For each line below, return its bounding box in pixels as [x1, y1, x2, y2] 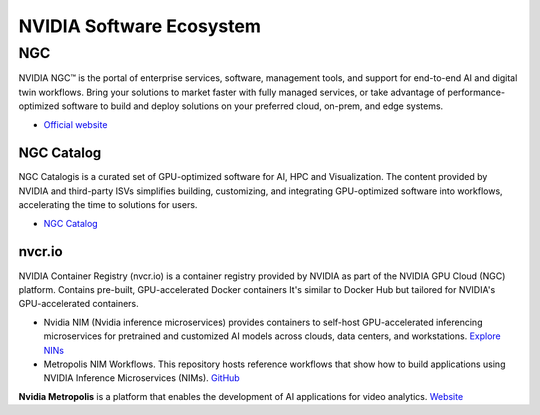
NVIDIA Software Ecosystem [18, 15, 262, 37]
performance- [447, 86, 505, 98]
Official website [43, 118, 108, 130]
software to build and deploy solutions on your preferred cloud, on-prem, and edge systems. [61, 100, 444, 112]
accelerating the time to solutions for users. [18, 199, 198, 211]
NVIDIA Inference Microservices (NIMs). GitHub [43, 372, 240, 384]
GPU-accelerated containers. [18, 298, 139, 310]
